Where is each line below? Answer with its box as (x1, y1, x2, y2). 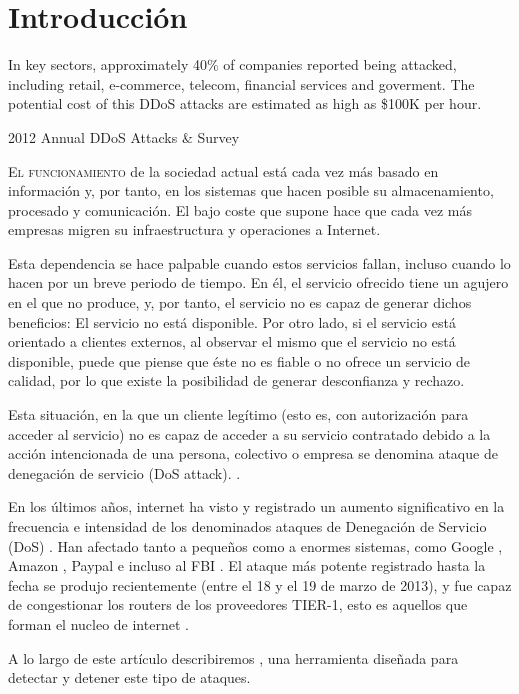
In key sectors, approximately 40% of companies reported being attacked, (8, 54, 457, 75)
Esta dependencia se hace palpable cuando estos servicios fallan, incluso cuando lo (8, 252, 511, 273)
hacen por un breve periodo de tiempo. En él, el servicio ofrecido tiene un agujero (8, 272, 509, 293)
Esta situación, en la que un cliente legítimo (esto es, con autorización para (8, 404, 469, 425)
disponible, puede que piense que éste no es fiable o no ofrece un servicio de (8, 350, 471, 371)
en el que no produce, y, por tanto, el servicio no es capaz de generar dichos (8, 292, 472, 313)
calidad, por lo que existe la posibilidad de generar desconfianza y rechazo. (8, 370, 465, 391)
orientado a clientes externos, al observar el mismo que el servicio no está (8, 331, 456, 352)
